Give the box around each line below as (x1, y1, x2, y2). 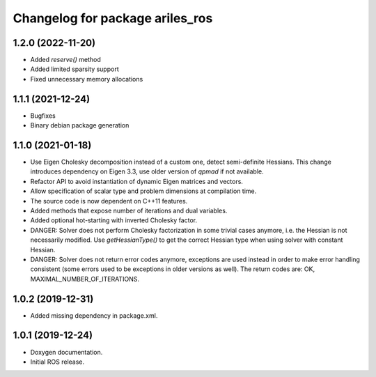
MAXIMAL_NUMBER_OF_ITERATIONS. (30, 275, 139, 283)
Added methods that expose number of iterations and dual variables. (30, 206, 228, 215)
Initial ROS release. (30, 357, 85, 366)
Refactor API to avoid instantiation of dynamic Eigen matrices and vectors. (30, 177, 244, 185)
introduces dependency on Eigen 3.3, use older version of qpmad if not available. (30, 167, 264, 176)
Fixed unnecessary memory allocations (30, 75, 143, 83)
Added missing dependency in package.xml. (30, 311, 158, 320)
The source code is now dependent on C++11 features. (30, 197, 188, 205)
